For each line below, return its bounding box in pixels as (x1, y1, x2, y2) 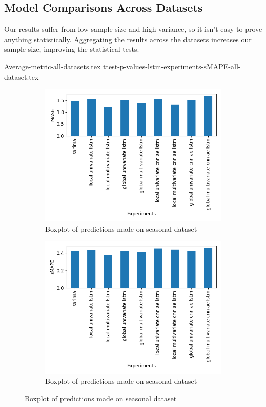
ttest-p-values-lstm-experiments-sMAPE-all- (103, 61, 241, 71)
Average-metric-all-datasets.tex (4, 61, 101, 71)
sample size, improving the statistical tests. (4, 44, 139, 54)
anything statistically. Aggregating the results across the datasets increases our (4, 33, 252, 44)
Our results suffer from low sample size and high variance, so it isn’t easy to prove (4, 24, 262, 34)
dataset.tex (4, 71, 39, 82)
